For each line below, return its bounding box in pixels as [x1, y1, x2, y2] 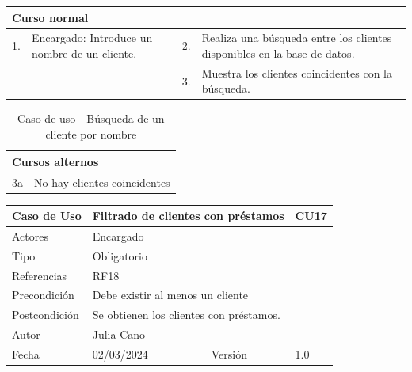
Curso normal [12, 9, 89, 25]
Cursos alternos [12, 153, 99, 169]
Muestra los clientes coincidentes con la [201, 64, 392, 81]
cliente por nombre [45, 126, 137, 142]
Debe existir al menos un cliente [92, 287, 249, 303]
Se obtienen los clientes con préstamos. [92, 306, 280, 323]
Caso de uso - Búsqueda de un [17, 110, 165, 127]
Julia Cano [92, 326, 146, 343]
